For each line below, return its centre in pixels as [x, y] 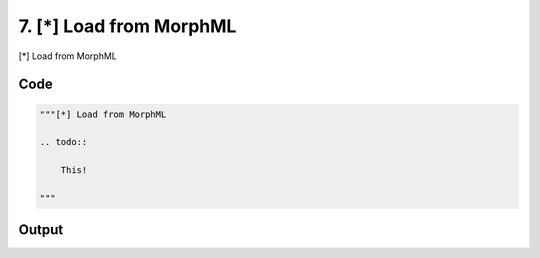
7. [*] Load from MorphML [127, 26]
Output [41, 230]
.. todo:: [63, 142]
